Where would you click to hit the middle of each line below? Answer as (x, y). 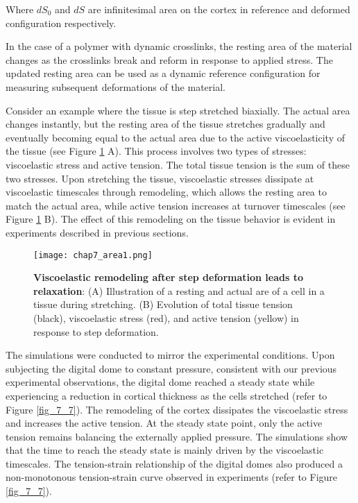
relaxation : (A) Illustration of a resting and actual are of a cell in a (179, 290)
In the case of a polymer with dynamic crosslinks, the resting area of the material (179, 46)
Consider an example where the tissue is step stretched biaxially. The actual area (178, 110)
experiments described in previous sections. (97, 232)
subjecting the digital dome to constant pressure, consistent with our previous (171, 368)
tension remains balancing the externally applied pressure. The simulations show (177, 436)
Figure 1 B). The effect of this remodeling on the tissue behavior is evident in (171, 219)
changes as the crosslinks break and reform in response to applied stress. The (169, 59)
